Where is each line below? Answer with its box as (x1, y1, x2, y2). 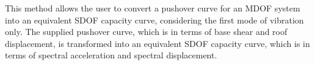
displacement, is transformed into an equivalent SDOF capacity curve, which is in (5, 37, 310, 49)
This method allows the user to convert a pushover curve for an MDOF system (5, 2, 300, 14)
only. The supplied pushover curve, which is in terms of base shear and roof (5, 25, 288, 38)
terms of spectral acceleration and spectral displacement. (5, 49, 217, 61)
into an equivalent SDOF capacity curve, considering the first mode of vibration (5, 13, 304, 26)
